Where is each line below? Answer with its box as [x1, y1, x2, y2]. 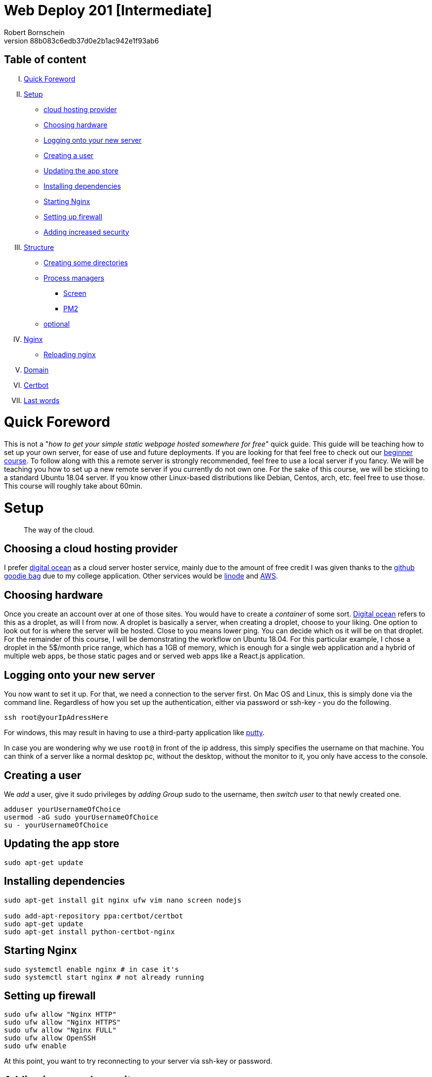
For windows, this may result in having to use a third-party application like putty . [4, 728, 265, 737]
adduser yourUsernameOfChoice [4, 805, 121, 813]
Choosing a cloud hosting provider [4, 542, 178, 555]
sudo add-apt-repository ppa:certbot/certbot [4, 911, 183, 920]
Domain [24, 365, 49, 374]
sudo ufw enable [4, 1042, 67, 1050]
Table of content [4, 53, 86, 66]
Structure [24, 243, 54, 251]
